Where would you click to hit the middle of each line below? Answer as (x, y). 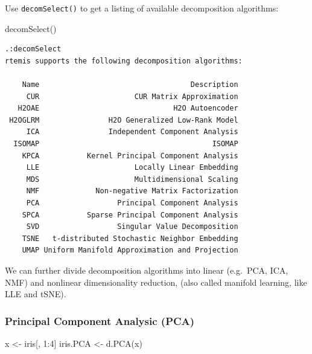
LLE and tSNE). (36, 294)
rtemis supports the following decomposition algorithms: (124, 61)
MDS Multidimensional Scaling (132, 179)
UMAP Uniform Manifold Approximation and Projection (130, 250)
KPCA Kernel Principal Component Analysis (130, 156)
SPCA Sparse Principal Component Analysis (130, 215)
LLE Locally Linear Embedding (132, 168)
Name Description (130, 85)
